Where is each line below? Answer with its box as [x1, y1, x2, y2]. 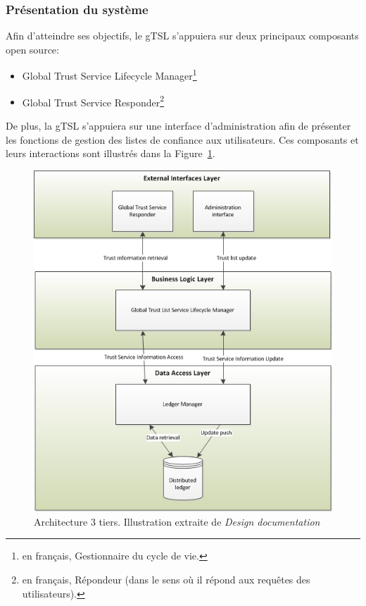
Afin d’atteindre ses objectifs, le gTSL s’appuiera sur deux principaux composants [6, 28, 359, 43]
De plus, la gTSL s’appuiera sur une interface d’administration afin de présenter [6, 118, 351, 132]
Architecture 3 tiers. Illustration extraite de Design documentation [34, 514, 320, 528]
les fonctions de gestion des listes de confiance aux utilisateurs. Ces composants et [6, 132, 359, 147]
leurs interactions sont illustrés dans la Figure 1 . [6, 146, 215, 161]
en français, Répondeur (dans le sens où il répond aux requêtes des [22, 571, 310, 586]
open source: [6, 42, 59, 56]
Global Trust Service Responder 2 [22, 92, 165, 109]
